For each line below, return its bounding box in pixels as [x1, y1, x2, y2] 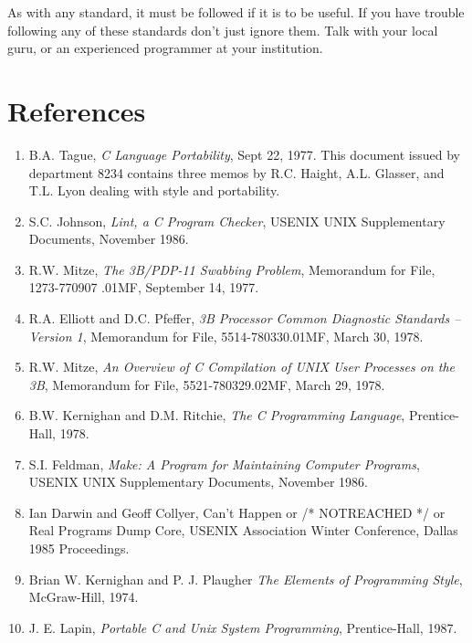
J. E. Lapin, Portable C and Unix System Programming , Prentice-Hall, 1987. [28, 617, 457, 637]
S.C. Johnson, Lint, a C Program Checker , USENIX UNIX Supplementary [28, 211, 446, 230]
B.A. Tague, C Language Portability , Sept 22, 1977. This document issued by [28, 144, 460, 163]
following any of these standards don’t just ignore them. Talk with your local [7, 20, 438, 39]
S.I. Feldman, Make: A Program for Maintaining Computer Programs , [28, 454, 420, 473]
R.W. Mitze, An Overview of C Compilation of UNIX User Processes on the [28, 357, 456, 376]
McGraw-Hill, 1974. [28, 587, 139, 606]
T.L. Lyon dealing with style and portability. [28, 181, 280, 200]
